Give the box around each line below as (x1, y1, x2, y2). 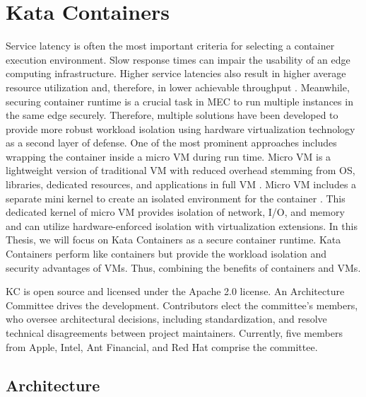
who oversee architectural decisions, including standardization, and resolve (6, 311, 327, 326)
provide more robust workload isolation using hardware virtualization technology (6, 121, 355, 136)
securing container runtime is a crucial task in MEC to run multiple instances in (6, 93, 353, 108)
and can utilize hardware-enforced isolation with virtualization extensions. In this (6, 218, 358, 233)
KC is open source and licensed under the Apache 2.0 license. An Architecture (6, 284, 345, 299)
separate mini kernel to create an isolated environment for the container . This (6, 190, 346, 205)
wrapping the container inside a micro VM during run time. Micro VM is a (6, 149, 331, 163)
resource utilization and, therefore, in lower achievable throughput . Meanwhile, (6, 79, 350, 94)
